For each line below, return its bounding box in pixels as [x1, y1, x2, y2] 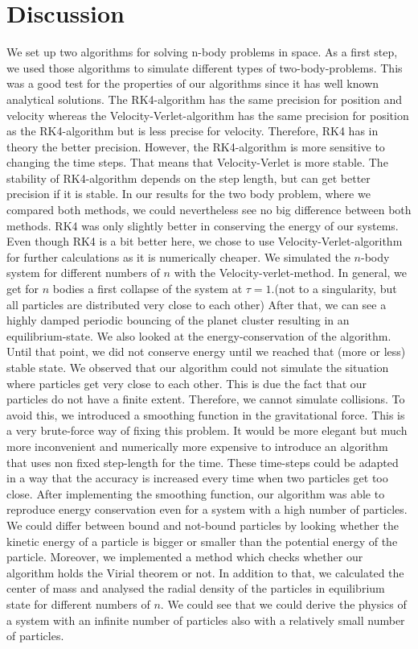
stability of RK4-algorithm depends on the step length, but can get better [6, 169, 371, 186]
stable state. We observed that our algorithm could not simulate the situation [6, 359, 389, 375]
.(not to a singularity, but [271, 280, 397, 297]
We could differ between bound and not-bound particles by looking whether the [6, 516, 399, 533]
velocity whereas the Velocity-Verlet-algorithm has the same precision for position [6, 106, 409, 123]
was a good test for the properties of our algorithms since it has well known [6, 75, 379, 92]
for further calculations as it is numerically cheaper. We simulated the [6, 248, 350, 265]
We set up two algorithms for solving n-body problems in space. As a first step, [6, 43, 398, 60]
